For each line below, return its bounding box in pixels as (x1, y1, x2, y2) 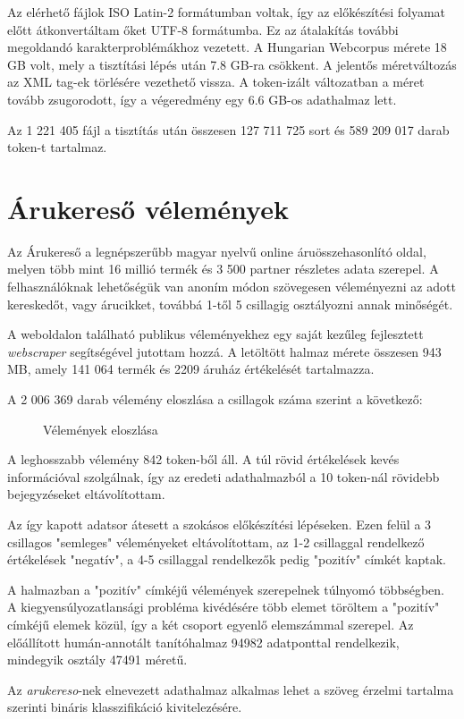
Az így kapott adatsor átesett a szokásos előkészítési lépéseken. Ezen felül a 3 (7, 515, 432, 533)
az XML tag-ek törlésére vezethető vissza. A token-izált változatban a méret (7, 72, 425, 91)
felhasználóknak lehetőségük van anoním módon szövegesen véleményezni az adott (7, 277, 456, 296)
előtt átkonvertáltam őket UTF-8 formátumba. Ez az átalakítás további (7, 20, 399, 38)
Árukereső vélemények (7, 190, 289, 226)
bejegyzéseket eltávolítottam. (7, 485, 165, 503)
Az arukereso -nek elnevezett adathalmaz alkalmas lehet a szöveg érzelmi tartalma (7, 680, 454, 698)
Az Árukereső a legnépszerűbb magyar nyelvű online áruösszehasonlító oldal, (7, 241, 426, 260)
